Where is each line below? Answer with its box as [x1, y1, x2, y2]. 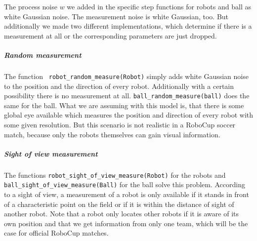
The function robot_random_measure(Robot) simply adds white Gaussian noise [4, 71, 249, 81]
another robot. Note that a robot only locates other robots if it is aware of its [4, 208, 239, 219]
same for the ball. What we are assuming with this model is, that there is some [4, 100, 244, 110]
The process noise [4, 1, 57, 11]
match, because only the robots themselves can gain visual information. [4, 129, 220, 139]
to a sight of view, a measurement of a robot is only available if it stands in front [4, 189, 249, 200]
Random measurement [4, 49, 82, 60]
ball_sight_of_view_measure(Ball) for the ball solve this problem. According [4, 179, 245, 190]
